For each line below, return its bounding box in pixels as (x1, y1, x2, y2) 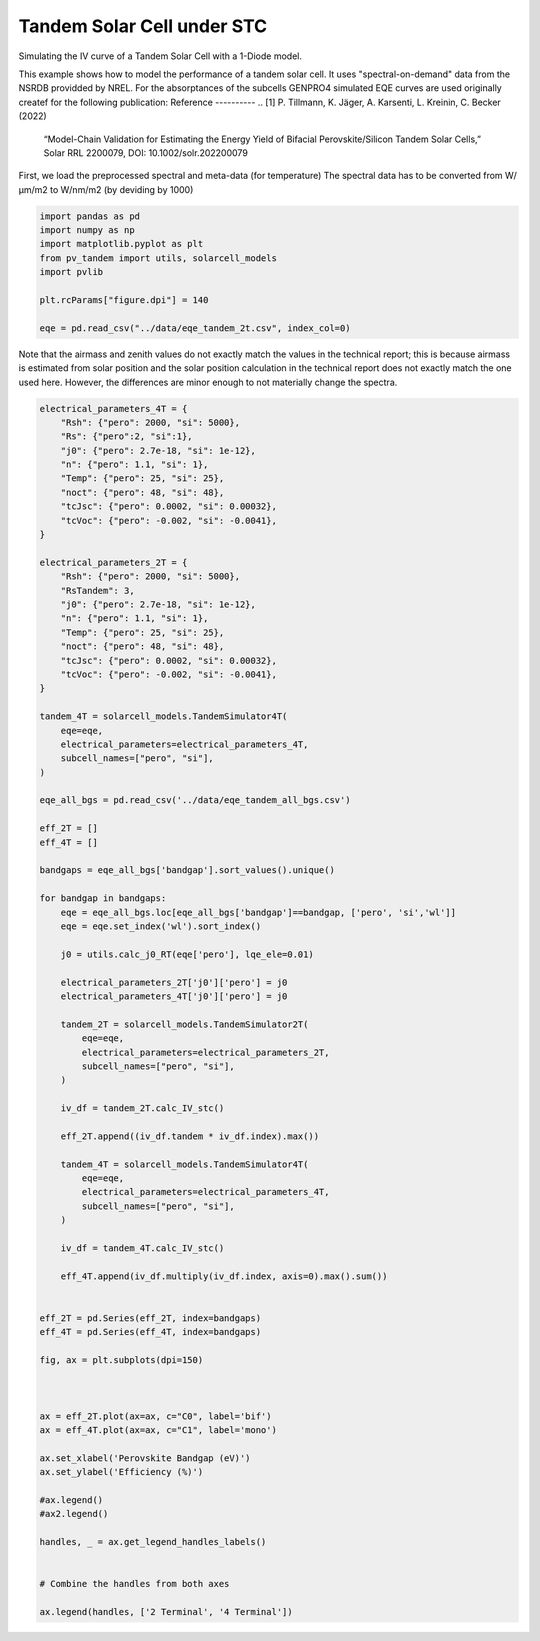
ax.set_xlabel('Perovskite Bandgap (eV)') (39, 1452, 251, 1464)
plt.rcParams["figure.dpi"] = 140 (39, 295, 209, 305)
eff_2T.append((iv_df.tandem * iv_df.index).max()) (60, 1130, 320, 1142)
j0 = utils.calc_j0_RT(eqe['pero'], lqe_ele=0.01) (60, 948, 314, 960)
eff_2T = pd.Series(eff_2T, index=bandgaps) (39, 1312, 262, 1324)
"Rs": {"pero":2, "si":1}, (60, 431, 194, 442)
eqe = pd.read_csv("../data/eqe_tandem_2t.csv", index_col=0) (39, 322, 351, 334)
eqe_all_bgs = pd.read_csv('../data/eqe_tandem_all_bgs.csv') (39, 795, 351, 806)
